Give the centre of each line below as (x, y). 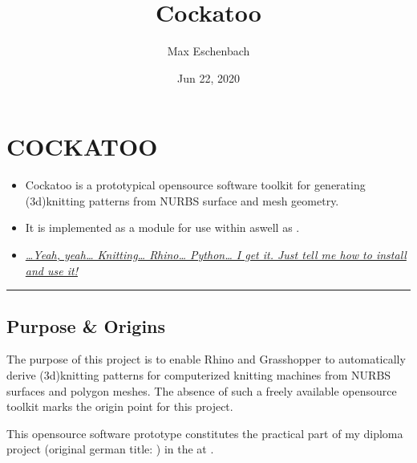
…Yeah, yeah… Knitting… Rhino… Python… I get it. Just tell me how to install (216, 255)
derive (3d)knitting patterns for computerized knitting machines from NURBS (199, 375)
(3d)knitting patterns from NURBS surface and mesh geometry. (182, 200)
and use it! (51, 270)
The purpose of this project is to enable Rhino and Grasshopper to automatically (206, 359)
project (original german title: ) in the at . (110, 449)
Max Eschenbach (208, 51)
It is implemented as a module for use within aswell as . (162, 227)
